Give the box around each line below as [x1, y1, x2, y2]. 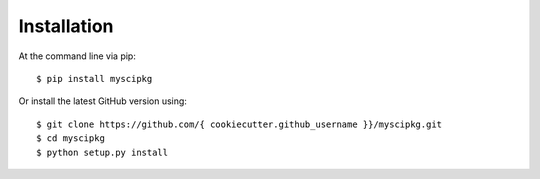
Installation [18, 15, 114, 37]
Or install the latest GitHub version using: [18, 95, 187, 107]
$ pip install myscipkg [36, 73, 153, 84]
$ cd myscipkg [36, 133, 105, 144]
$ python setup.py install [36, 146, 169, 158]
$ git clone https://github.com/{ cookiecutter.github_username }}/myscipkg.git [36, 118, 443, 130]
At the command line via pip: [18, 50, 137, 62]
